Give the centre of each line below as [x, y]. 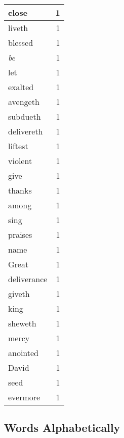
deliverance [28, 279]
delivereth [26, 131]
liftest [18, 146]
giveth [19, 294]
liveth [18, 28]
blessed [21, 43]
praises [20, 235]
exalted [21, 87]
